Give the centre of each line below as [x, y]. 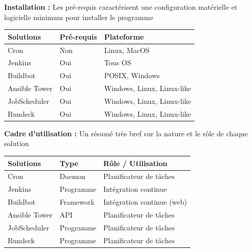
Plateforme [124, 36]
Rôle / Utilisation [135, 163]
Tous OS [118, 62]
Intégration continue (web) [145, 202]
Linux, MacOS [127, 50]
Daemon [73, 176]
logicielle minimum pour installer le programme [79, 17]
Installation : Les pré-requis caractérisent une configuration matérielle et [121, 7]
